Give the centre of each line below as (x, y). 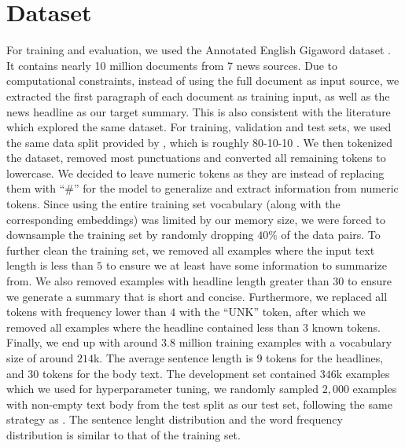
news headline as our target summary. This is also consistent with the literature (199, 111)
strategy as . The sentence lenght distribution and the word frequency (175, 419)
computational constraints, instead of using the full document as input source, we (203, 81)
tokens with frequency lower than (87, 312)
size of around (40, 358)
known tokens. (346, 327)
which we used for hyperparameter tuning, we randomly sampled (163, 389)
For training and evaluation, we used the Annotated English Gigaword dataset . (199, 50)
